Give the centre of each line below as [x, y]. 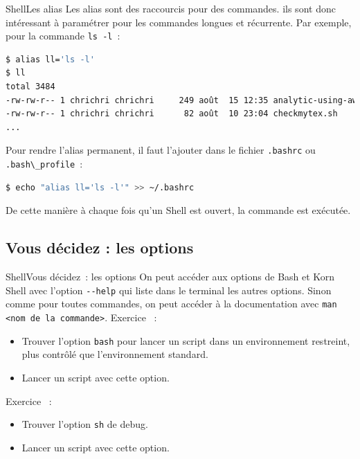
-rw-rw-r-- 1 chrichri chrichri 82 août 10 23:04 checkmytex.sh [172, 114]
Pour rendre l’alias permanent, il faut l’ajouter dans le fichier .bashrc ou [161, 150]
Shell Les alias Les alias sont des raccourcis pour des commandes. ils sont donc [171, 8]
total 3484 [30, 87]
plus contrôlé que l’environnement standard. [115, 354]
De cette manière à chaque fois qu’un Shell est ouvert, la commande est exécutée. [178, 210]
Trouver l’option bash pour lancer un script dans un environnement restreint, [186, 340]
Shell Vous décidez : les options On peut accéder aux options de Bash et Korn [170, 277]
